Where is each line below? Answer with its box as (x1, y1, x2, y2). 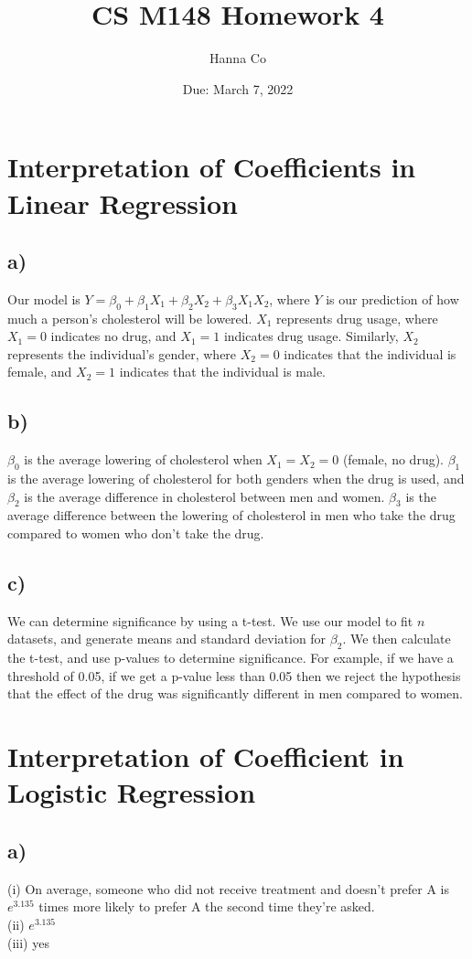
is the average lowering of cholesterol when (24, 450, 263, 469)
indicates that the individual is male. (119, 362, 327, 381)
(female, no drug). (342, 450, 445, 469)
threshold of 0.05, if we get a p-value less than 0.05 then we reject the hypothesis (7, 666, 461, 685)
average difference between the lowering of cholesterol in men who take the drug (7, 506, 456, 525)
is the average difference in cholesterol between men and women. (24, 486, 385, 506)
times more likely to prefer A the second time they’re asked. (38, 897, 375, 916)
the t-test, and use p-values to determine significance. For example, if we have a (7, 648, 454, 667)
